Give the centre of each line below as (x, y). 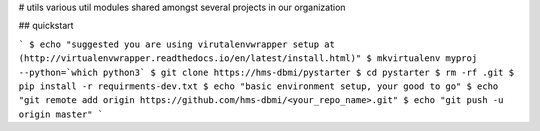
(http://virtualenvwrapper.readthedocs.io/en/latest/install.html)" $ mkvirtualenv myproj (248, 58)
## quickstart (46, 26)
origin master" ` (61, 114)
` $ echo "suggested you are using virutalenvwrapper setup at (176, 44)
